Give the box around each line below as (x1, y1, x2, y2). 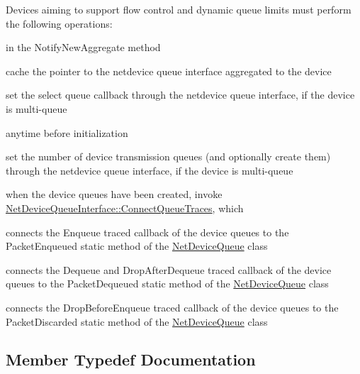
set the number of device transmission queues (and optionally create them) (6, 149, 331, 164)
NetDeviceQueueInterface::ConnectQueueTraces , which (6, 200, 244, 215)
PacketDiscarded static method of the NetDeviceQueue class (6, 314, 268, 329)
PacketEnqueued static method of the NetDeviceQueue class (6, 238, 268, 253)
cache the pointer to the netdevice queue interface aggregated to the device (6, 63, 332, 78)
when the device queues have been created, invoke (6, 187, 223, 202)
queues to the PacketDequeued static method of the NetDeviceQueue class (6, 276, 329, 291)
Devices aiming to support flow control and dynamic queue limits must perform (6, 2, 351, 16)
